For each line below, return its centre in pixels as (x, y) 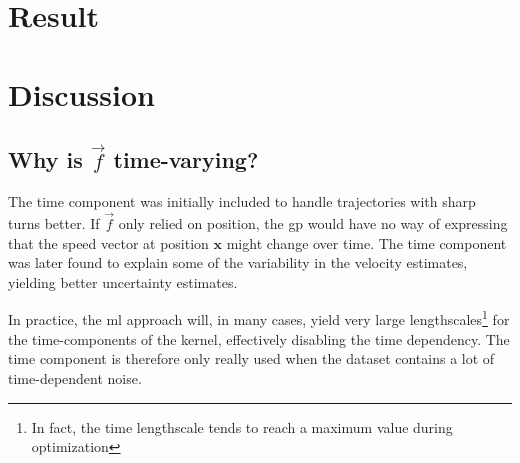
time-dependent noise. (75, 377)
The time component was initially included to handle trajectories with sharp (242, 201)
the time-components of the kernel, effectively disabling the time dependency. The (259, 338)
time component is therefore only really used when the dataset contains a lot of (251, 358)
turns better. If (54, 223)
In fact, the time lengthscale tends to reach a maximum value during (242, 426)
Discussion (81, 93)
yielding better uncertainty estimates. (123, 281)
